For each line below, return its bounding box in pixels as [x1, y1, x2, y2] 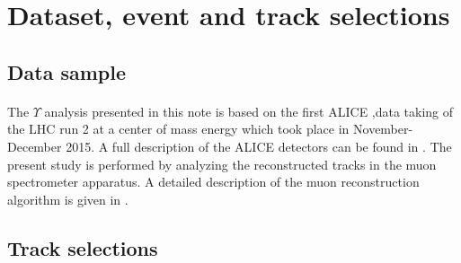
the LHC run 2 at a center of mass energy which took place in [7, 119, 350, 138]
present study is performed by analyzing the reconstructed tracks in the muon [7, 154, 437, 173]
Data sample [7, 57, 127, 85]
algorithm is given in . [7, 189, 129, 208]
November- [353, 119, 413, 138]
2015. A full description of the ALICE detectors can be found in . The [66, 136, 452, 155]
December [7, 136, 62, 155]
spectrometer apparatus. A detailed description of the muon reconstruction [7, 172, 420, 191]
